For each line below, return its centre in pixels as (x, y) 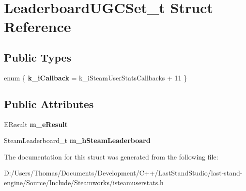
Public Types (38, 57)
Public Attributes (49, 103)
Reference (38, 26)
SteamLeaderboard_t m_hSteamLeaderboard (77, 140)
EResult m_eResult (36, 124)
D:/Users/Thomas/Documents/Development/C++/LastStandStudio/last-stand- (123, 173)
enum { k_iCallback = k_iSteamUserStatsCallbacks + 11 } (96, 77)
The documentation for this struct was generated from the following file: (111, 156)
